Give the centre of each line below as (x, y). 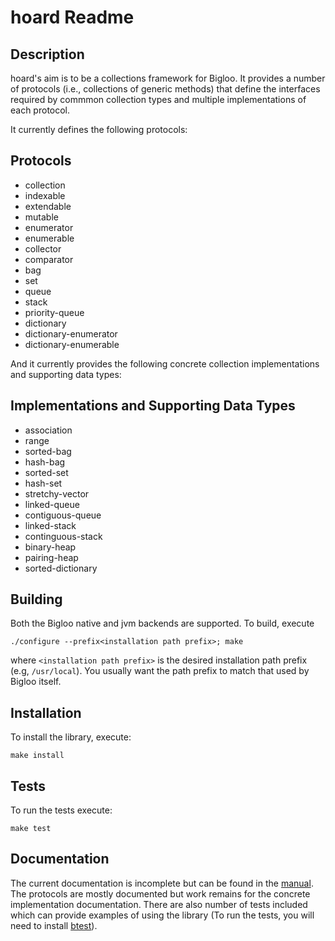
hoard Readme (72, 17)
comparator (49, 259)
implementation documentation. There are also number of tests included (159, 904)
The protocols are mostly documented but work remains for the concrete (160, 893)
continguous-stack (63, 536)
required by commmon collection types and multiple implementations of (158, 99)
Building (36, 599)
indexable (45, 195)
